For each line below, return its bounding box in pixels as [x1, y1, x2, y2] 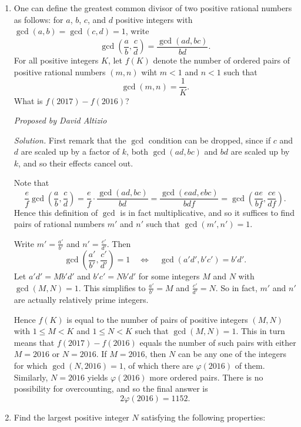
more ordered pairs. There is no [149, 371, 263, 383]
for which [14, 359, 48, 371]
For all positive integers [14, 54, 99, 66]
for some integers [138, 270, 200, 282]
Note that [14, 176, 49, 189]
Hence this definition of [14, 206, 98, 218]
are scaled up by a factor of [21, 145, 120, 158]
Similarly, [14, 371, 48, 383]
